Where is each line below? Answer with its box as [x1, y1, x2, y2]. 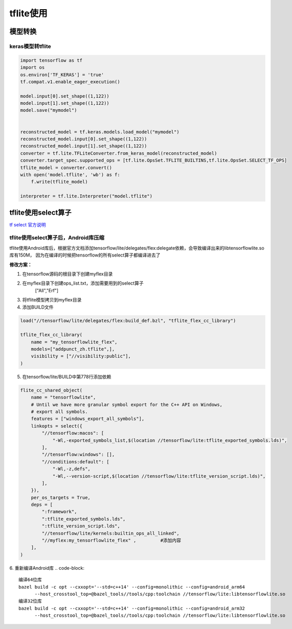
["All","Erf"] [35, 287, 59, 293]
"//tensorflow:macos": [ [41, 430, 104, 436]
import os [20, 64, 45, 71]
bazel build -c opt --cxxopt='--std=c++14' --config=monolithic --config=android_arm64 [18, 584, 245, 590]
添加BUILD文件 [22, 304, 54, 310]
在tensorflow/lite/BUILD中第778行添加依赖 [22, 374, 111, 380]
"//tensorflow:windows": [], [41, 452, 115, 457]
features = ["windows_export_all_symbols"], [31, 416, 145, 422]
